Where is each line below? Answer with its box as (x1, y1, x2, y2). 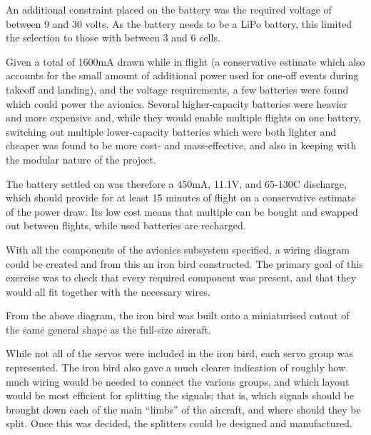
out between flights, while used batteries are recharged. (6, 218, 246, 233)
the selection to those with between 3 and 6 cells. (6, 30, 220, 45)
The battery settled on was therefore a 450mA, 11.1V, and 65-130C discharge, (6, 176, 347, 191)
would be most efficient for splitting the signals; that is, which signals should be (6, 388, 355, 403)
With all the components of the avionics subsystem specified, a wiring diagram (6, 241, 350, 256)
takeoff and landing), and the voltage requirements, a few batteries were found (6, 81, 349, 96)
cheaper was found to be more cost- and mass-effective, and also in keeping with (6, 138, 357, 153)
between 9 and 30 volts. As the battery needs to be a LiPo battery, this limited (6, 16, 352, 31)
